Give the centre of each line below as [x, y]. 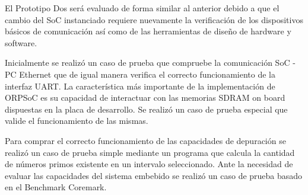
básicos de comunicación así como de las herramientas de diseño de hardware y [148, 31]
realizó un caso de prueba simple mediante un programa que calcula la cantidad [150, 152]
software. [21, 42]
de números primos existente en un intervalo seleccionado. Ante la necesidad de [149, 164]
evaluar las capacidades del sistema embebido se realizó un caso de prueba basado [154, 175]
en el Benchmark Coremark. [56, 187]
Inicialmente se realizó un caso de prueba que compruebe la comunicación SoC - [150, 63]
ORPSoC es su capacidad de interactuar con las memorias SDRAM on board [145, 97]
